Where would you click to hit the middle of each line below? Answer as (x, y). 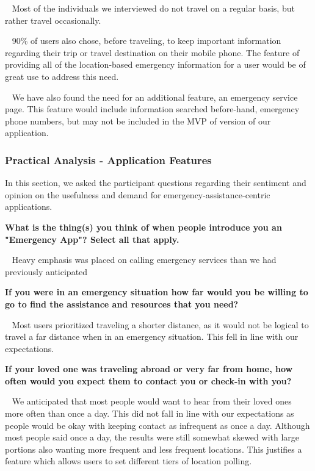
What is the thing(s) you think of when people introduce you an (143, 227)
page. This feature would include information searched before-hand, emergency (152, 109)
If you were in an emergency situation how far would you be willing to (157, 292)
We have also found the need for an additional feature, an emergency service (155, 97)
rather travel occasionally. (53, 20)
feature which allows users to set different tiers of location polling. (129, 461)
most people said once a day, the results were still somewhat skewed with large (152, 437)
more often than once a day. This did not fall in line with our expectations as (150, 413)
